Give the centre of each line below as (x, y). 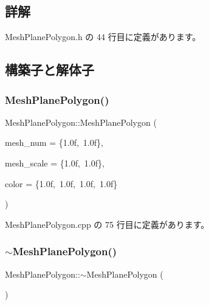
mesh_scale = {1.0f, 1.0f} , (55, 163)
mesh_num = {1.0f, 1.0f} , (54, 142)
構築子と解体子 (50, 70)
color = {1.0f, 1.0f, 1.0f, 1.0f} (61, 183)
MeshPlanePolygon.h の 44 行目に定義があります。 (103, 37)
